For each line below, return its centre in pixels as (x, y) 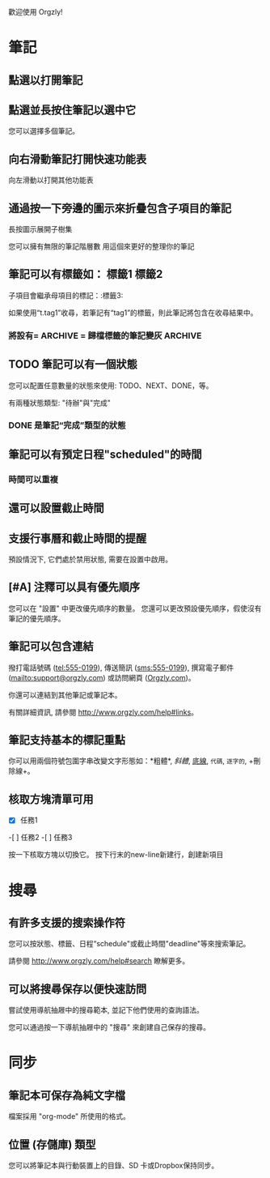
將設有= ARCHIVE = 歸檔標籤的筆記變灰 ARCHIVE (105, 335)
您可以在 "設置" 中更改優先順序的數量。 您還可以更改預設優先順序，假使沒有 (135, 608)
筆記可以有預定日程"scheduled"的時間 (105, 454)
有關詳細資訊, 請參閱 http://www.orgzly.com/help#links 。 (103, 712)
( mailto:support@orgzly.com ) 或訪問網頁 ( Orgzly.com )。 (102, 677)
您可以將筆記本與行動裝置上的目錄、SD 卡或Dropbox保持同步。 (114, 1165)
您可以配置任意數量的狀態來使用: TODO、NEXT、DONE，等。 (111, 385)
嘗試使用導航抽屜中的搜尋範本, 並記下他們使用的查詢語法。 (106, 1010)
